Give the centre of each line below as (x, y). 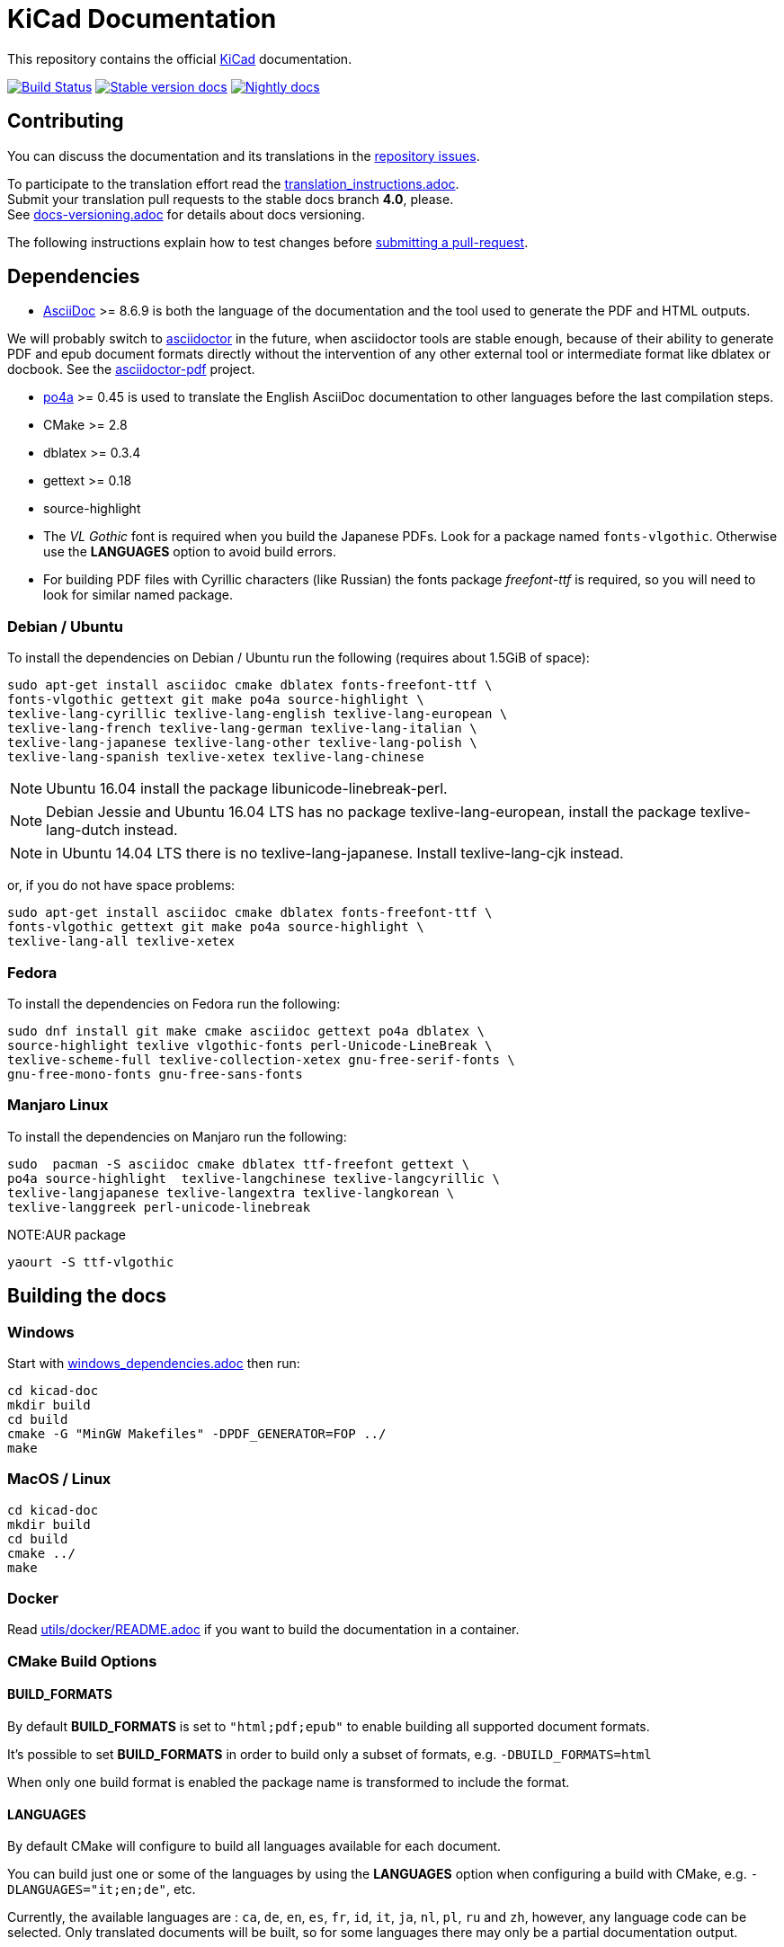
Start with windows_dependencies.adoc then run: (154, 1363)
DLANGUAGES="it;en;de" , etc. (102, 1889)
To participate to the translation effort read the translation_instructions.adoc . (233, 183)
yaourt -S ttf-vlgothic (91, 1262)
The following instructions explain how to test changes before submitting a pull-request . (268, 242)
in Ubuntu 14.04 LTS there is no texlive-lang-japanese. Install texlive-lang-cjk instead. (335, 853)
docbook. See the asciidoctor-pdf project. (131, 369)
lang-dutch (83, 830)
